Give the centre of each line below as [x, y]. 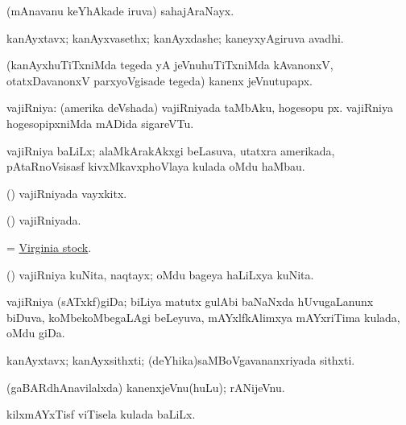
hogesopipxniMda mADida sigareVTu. [100, 123]
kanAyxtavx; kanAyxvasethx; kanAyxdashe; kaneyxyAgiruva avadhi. [175, 37]
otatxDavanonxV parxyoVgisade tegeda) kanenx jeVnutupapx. [159, 80]
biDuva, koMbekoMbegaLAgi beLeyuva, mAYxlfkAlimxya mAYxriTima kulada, [203, 317]
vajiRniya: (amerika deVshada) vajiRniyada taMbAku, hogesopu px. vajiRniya [200, 107]
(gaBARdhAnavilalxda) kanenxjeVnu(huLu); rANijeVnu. [146, 387]
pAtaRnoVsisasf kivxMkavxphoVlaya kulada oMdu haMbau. [156, 166]
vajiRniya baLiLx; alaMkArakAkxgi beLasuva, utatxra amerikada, [171, 150]
